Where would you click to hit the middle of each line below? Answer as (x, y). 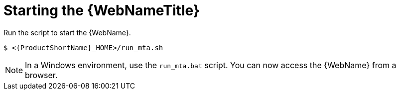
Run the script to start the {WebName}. (67, 32)
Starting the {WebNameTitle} (102, 10)
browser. (41, 75)
